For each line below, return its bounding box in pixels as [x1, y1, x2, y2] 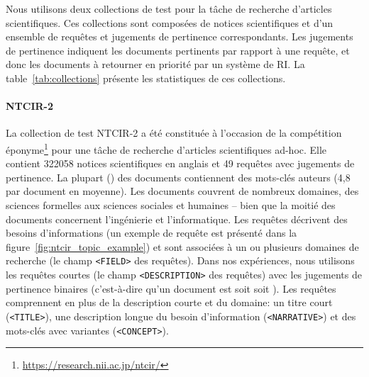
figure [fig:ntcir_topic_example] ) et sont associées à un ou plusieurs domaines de [6, 239, 359, 254]
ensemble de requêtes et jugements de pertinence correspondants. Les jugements [6, 29, 353, 44]
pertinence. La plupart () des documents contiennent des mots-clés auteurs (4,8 [6, 169, 351, 184]
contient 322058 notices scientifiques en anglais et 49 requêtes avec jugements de [6, 156, 355, 171]
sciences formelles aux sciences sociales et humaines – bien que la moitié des [6, 197, 336, 212]
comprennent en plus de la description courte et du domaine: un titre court [6, 295, 333, 310]
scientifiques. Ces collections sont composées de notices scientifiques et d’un [6, 15, 334, 30]
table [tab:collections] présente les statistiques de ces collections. [6, 70, 286, 85]
